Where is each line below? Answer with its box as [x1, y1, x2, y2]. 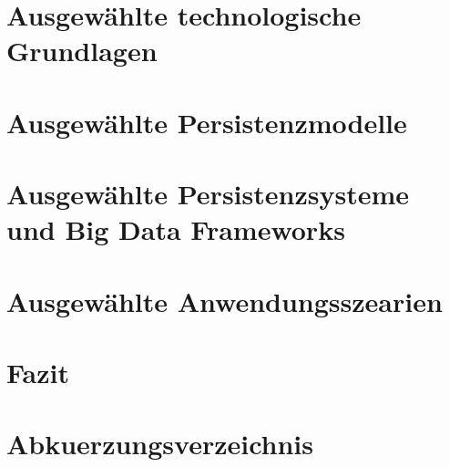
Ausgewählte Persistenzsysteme [6, 175, 409, 213]
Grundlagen [6, 32, 158, 69]
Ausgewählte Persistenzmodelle [6, 103, 407, 140]
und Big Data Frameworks [6, 211, 345, 248]
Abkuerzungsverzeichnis [6, 425, 314, 462]
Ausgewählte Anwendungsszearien [6, 282, 443, 319]
